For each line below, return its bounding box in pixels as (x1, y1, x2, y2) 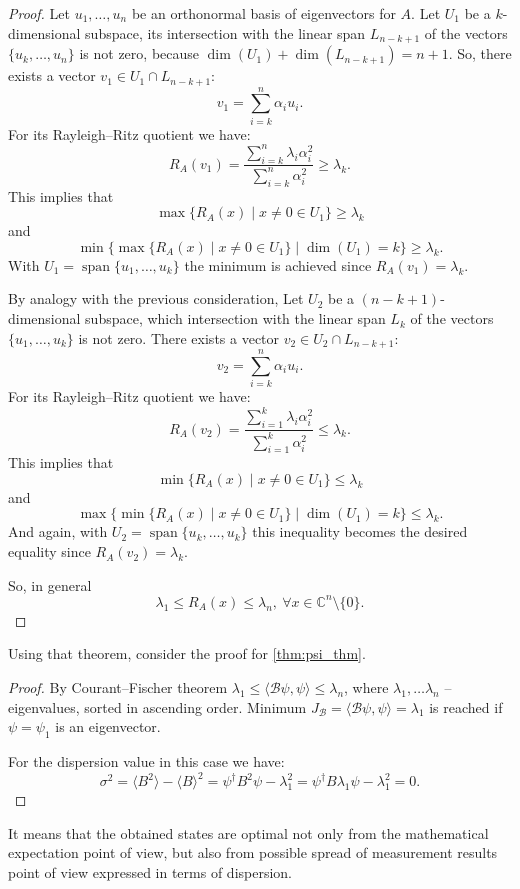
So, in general (8, 574, 92, 595)
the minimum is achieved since (184, 254, 372, 275)
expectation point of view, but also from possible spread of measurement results (8, 842, 498, 863)
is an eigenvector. (55, 716, 161, 737)
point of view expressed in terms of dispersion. (8, 861, 293, 882)
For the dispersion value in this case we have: (8, 750, 285, 771)
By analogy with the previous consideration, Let (8, 288, 304, 309)
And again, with (8, 521, 108, 542)
